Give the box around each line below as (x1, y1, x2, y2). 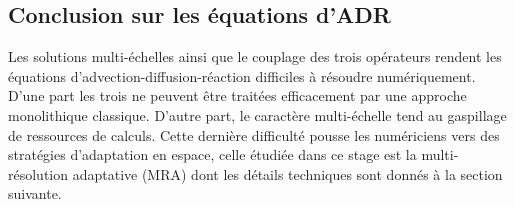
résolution (8, 163, 69, 184)
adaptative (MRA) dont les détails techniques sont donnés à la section (72, 163, 503, 184)
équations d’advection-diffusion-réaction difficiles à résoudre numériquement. (8, 65, 476, 86)
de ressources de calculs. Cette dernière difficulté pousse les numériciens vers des (8, 124, 500, 145)
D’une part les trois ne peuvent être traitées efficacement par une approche (8, 85, 467, 106)
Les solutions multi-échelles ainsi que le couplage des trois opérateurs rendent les (8, 46, 502, 67)
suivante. (8, 183, 62, 204)
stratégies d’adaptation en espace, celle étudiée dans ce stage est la (8, 144, 417, 165)
